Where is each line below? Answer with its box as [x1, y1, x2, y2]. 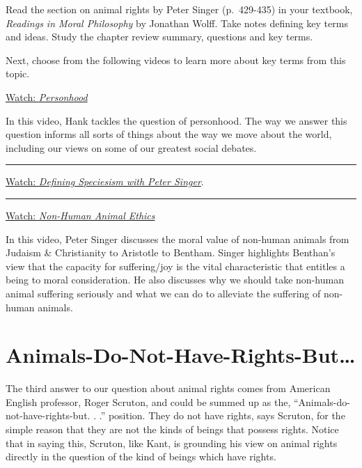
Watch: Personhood [6, 89, 88, 104]
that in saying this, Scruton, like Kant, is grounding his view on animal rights [6, 435, 338, 450]
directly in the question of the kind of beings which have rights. [6, 449, 276, 464]
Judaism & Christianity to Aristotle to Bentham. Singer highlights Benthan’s [6, 245, 336, 260]
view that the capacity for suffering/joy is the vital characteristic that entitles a [6, 258, 345, 273]
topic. [6, 66, 30, 81]
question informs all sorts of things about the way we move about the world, [6, 127, 332, 141]
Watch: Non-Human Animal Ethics [6, 208, 155, 222]
